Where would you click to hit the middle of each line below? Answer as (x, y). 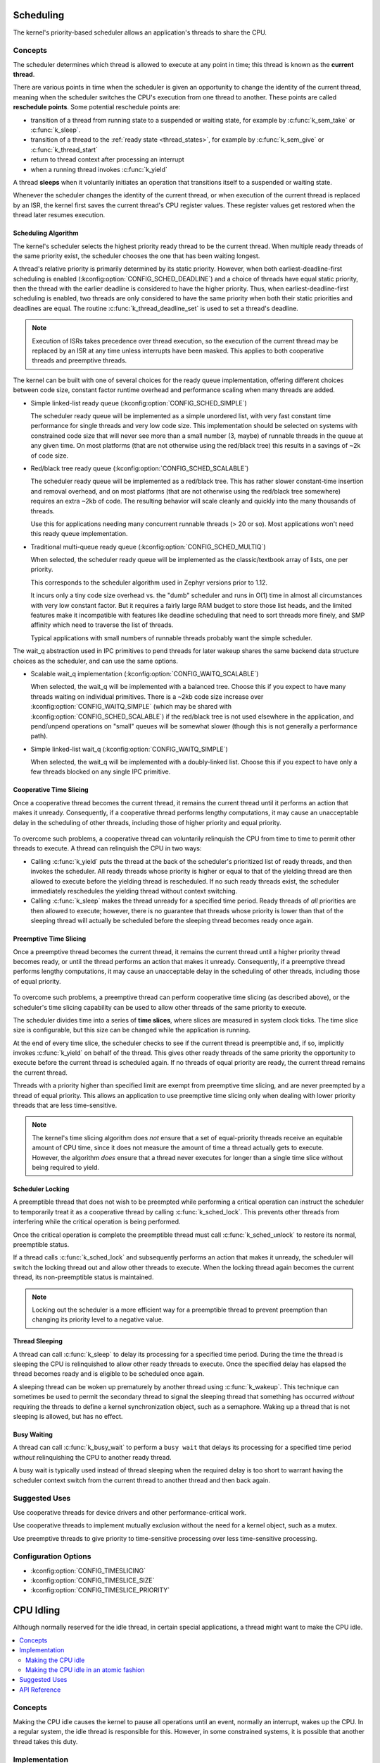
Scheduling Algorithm (46, 233)
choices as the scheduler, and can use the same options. (96, 661)
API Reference (40, 1690)
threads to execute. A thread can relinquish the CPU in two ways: (107, 848)
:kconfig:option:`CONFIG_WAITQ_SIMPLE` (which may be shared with (131, 707)
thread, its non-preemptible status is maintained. (83, 1277)
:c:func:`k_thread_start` (64, 150)
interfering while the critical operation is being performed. (97, 1222)
